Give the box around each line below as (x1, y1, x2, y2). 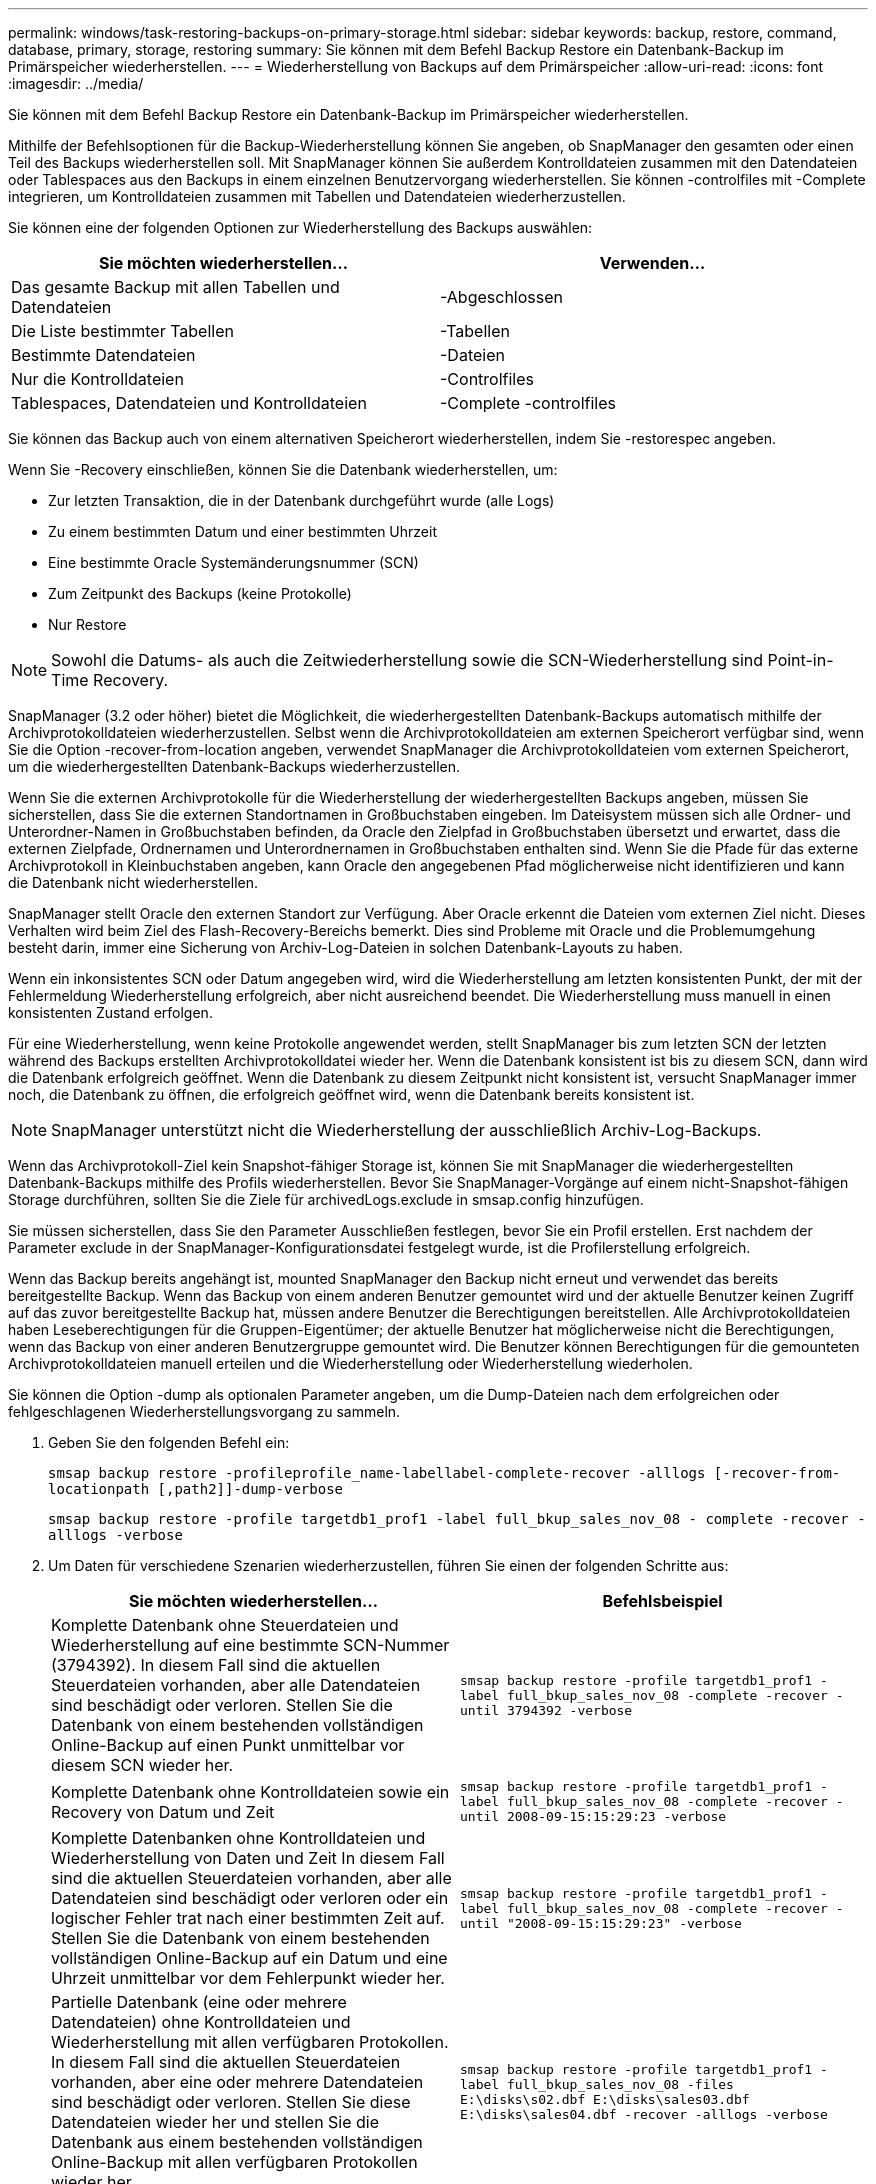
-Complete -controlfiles (440, 393, 617, 413)
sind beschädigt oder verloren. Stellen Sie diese (51, 2092, 411, 2112)
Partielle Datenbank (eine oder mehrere (51, 1992, 347, 2012)
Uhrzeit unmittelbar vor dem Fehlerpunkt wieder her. (51, 1968, 445, 1988)
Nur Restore (48, 616, 127, 633)
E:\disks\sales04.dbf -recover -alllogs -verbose (460, 2107, 828, 2122)
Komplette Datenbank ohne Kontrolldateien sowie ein (51, 1781, 450, 1802)
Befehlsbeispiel (602, 1591, 723, 1611)
